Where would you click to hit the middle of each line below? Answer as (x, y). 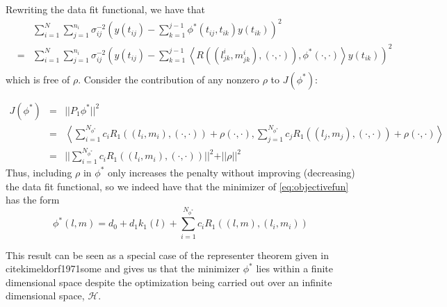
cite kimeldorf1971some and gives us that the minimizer (123, 268)
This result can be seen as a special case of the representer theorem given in (167, 255)
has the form (33, 200)
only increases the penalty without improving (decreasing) (231, 172)
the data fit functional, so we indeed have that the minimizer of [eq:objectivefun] (177, 186)
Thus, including (39, 172)
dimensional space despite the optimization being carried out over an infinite (169, 282)
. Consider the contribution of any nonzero (169, 79)
